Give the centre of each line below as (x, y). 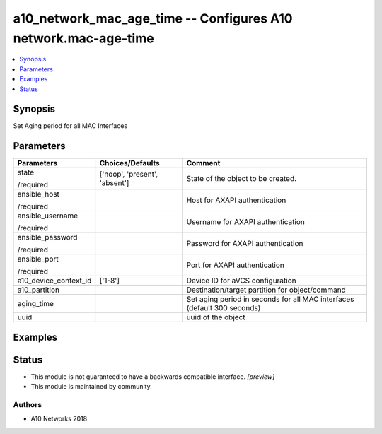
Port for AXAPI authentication (235, 265)
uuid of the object (216, 317)
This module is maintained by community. (91, 387)
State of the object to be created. (242, 179)
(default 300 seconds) (224, 308)
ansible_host (39, 194)
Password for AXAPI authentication (245, 244)
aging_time (36, 304)
